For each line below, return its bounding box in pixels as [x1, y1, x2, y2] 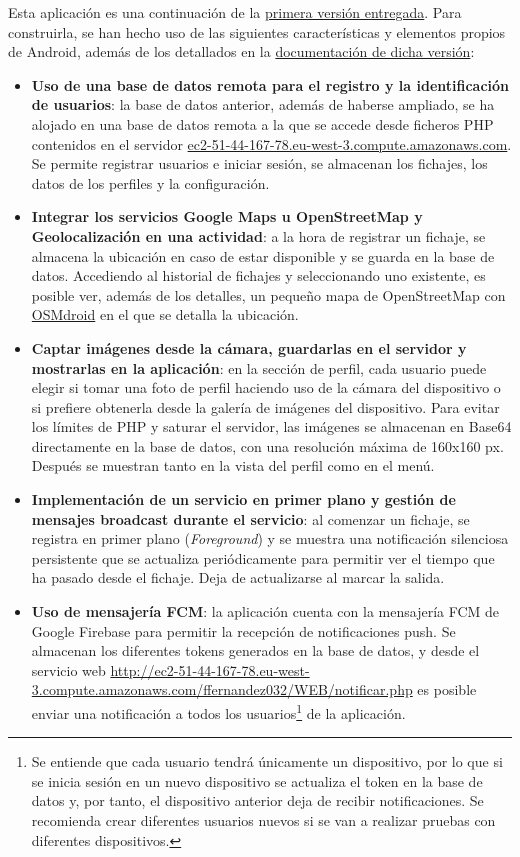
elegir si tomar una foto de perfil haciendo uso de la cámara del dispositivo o [31, 377, 501, 398]
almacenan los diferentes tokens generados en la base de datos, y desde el [31, 640, 480, 661]
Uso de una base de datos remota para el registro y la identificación [31, 74, 510, 95]
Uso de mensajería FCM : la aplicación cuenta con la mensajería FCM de [31, 601, 500, 622]
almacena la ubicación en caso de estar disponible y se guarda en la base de [31, 245, 495, 266]
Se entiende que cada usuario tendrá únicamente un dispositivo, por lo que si [31, 751, 503, 772]
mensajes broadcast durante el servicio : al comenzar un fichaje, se [31, 508, 470, 529]
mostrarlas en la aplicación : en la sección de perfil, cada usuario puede [31, 357, 487, 378]
